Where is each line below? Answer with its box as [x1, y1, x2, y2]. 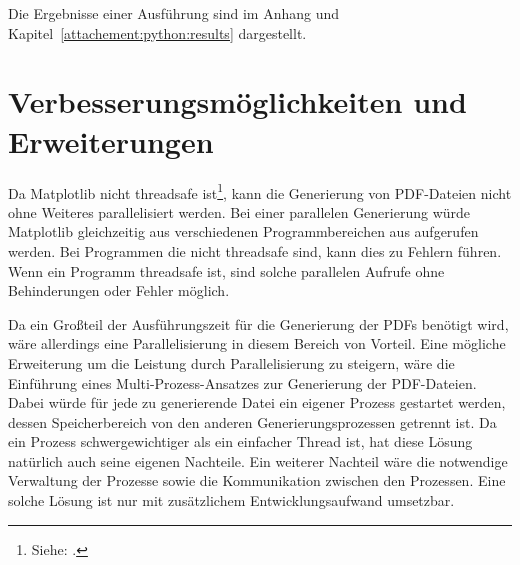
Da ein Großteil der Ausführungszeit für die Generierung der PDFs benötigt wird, [8, 313, 509, 334]
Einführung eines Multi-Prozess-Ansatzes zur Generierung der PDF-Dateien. [8, 372, 477, 393]
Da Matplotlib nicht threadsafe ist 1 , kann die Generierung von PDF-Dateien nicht [8, 179, 512, 203]
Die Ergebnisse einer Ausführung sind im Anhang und [8, 3, 340, 23]
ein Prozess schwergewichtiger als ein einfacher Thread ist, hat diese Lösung [8, 431, 473, 452]
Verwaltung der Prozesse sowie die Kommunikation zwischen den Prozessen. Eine [8, 470, 506, 491]
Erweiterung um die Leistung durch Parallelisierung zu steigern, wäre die [8, 352, 455, 373]
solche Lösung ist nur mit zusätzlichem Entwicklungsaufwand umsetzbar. [8, 490, 455, 511]
